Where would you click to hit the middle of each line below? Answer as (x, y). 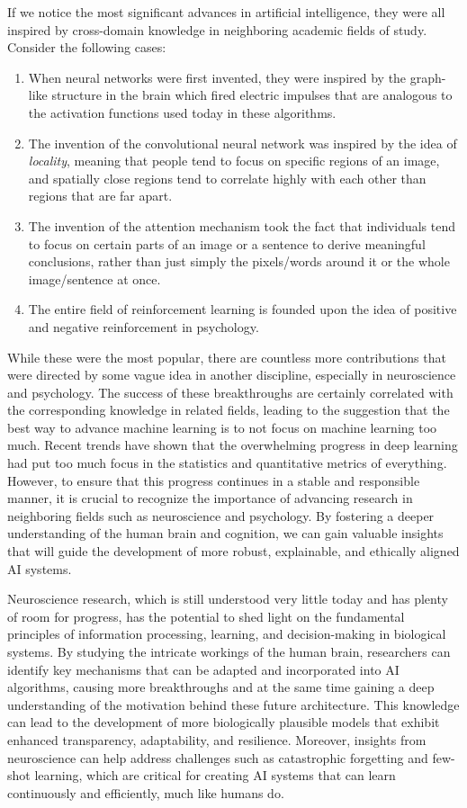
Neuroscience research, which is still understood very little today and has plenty (228, 599)
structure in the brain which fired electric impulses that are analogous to (252, 95)
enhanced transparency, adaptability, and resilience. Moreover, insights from (217, 739)
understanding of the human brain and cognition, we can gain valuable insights (225, 533)
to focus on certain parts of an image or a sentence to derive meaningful (227, 243)
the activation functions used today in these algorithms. (182, 112)
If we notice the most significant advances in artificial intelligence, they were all (226, 12)
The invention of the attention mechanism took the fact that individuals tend (242, 225)
